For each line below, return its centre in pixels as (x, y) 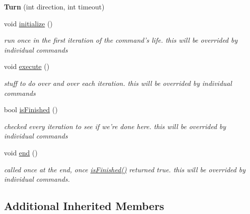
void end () (21, 152)
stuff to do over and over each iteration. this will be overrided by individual (118, 83)
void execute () (27, 66)
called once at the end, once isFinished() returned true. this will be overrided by (125, 169)
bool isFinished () (31, 109)
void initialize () (29, 23)
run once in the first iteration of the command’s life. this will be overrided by (121, 40)
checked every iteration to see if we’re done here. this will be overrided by (115, 126)
